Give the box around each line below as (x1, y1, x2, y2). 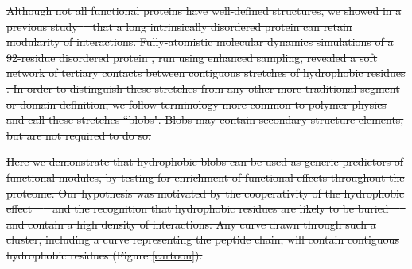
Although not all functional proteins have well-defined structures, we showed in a (6, 2, 402, 18)
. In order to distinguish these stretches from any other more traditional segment (6, 79, 400, 96)
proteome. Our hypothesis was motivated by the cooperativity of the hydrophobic (6, 184, 405, 201)
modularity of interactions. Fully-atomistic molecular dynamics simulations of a (6, 33, 394, 50)
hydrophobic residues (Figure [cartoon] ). (6, 246, 203, 263)
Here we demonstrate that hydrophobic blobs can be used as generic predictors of (6, 153, 404, 170)
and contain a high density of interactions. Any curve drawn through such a (6, 215, 376, 232)
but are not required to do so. (6, 126, 151, 143)
